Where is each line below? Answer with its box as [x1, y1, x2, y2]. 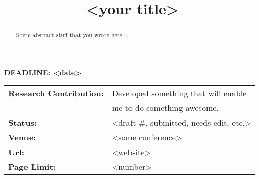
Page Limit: [8, 161, 56, 173]
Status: [8, 116, 37, 129]
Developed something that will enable [112, 87, 247, 99]
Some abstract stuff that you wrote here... [16, 31, 127, 39]
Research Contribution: [8, 87, 104, 99]
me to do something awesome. [112, 102, 219, 114]
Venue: [8, 131, 36, 143]
